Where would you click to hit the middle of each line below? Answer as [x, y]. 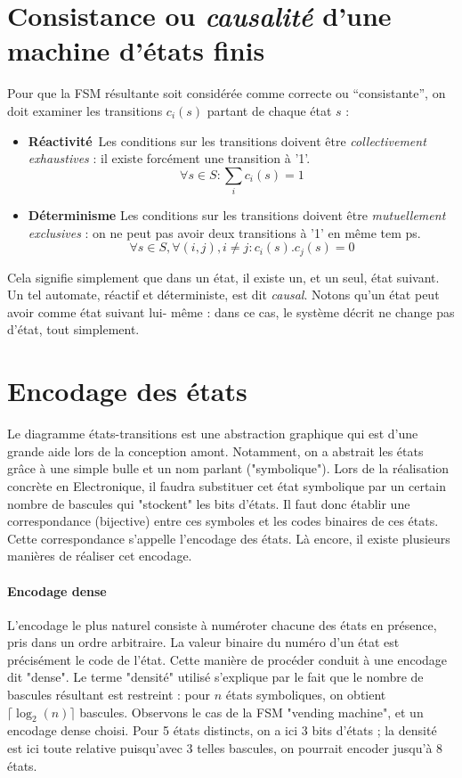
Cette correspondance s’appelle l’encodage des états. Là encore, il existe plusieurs [229, 538]
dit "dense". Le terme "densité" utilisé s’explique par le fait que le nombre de [215, 677]
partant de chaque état [269, 110]
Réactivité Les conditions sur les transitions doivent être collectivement [227, 140]
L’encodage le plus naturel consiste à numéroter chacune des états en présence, [222, 624]
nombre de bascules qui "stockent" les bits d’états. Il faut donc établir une [209, 503]
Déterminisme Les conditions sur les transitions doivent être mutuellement [237, 215]
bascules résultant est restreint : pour [109, 695]
